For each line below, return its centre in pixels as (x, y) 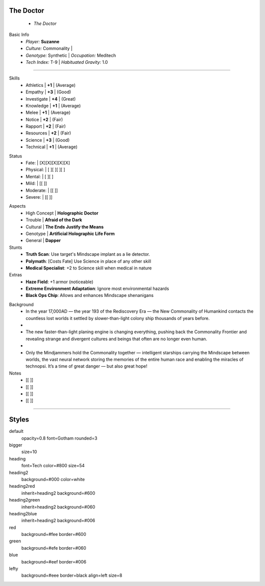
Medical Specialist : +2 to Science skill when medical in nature (89, 268)
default (16, 431)
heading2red (22, 486)
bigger (16, 445)
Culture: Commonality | (49, 49)
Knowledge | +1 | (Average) (53, 106)
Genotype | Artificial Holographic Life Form (70, 234)
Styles (19, 420)
